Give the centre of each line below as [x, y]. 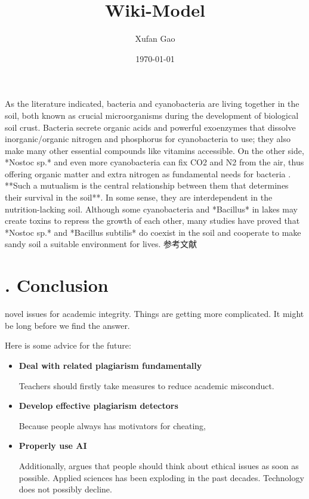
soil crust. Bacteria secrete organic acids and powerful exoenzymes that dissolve [150, 127]
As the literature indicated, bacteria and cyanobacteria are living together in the [152, 104]
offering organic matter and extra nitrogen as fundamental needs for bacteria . [148, 173]
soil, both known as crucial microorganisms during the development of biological [152, 115]
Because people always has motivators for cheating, [112, 425]
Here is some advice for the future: [68, 345]
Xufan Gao [155, 38]
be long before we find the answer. [67, 325]
